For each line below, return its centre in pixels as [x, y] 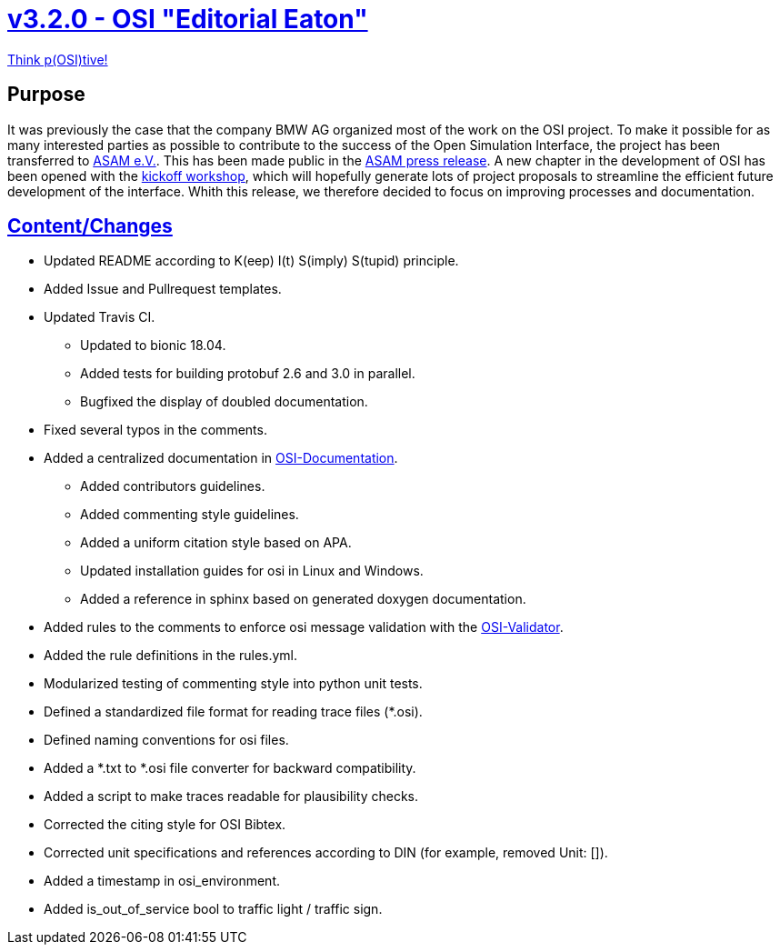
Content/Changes [90, 226]
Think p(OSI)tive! [58, 59]
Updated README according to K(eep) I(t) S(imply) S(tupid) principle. [251, 261]
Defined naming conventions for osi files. [166, 740]
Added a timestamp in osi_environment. [162, 881]
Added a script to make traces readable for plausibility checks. [231, 797]
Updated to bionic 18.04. [153, 346]
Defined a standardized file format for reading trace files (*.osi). [233, 712]
